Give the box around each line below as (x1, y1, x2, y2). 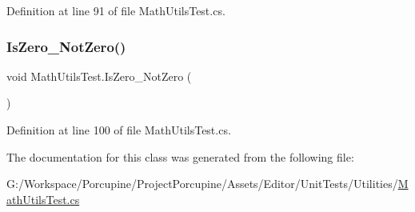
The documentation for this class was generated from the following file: (6, 148, 354, 165)
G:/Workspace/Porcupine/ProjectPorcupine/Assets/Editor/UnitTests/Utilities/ (6, 175, 398, 192)
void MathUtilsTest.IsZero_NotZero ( (6, 67, 192, 84)
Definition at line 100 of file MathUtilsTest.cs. (6, 122, 231, 138)
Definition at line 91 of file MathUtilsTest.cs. (6, 2, 225, 18)
